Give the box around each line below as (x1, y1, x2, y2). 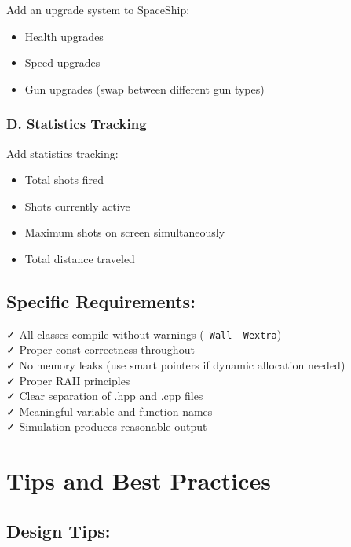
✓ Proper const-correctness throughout (6, 341, 195, 358)
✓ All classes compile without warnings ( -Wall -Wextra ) (6, 325, 282, 342)
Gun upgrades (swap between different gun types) (24, 80, 265, 97)
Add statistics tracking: (6, 145, 119, 161)
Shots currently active (24, 197, 130, 214)
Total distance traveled (24, 250, 135, 266)
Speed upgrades (24, 54, 101, 71)
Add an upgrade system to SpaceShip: (6, 2, 190, 17)
